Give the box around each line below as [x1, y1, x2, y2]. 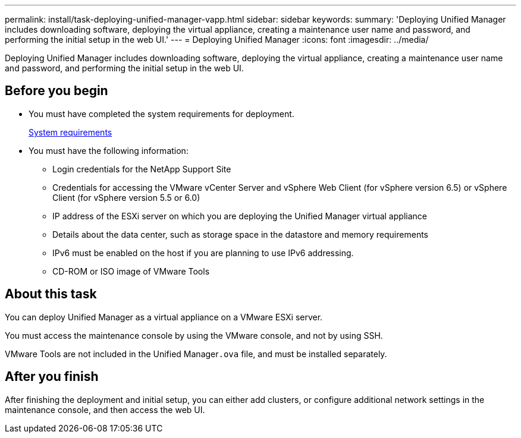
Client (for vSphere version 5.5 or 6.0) [52, 192, 200, 203]
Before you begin [5, 83, 108, 99]
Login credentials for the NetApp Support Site [52, 163, 231, 174]
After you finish [5, 369, 99, 385]
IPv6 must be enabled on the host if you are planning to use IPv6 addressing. [52, 247, 354, 258]
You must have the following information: [29, 145, 189, 156]
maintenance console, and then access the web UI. [5, 404, 205, 415]
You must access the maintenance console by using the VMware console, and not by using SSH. [5, 330, 383, 341]
